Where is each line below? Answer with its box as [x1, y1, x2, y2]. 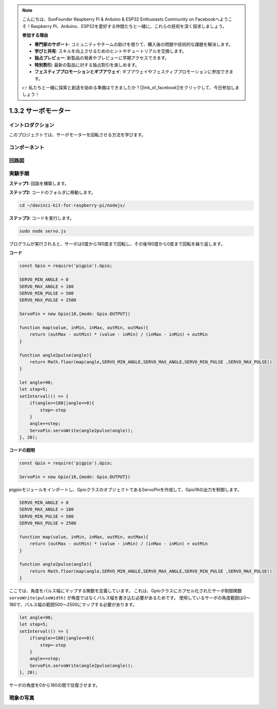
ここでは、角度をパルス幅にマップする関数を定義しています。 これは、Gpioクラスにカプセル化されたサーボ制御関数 [9, 588, 242, 594]
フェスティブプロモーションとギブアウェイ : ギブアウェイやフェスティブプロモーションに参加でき [34, 69, 230, 75]
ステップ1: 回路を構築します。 [9, 180, 69, 186]
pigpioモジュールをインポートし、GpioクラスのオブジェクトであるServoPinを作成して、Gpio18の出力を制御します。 [9, 486, 242, 492]
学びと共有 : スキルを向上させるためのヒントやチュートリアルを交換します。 [34, 48, 187, 54]
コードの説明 [9, 447, 35, 453]
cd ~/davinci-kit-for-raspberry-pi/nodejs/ [19, 203, 126, 208]
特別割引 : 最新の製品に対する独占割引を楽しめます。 [34, 62, 139, 68]
